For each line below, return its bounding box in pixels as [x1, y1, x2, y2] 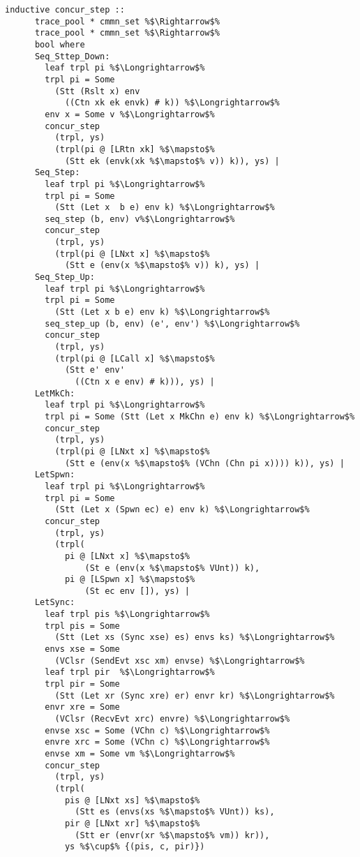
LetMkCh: [34, 388, 75, 398]
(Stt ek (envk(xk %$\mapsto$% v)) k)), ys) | [64, 156, 280, 166]
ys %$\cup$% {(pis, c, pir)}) [64, 842, 205, 852]
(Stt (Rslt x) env [54, 86, 140, 96]
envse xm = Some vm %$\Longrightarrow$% [45, 749, 235, 759]
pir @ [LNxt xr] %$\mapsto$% [64, 818, 200, 828]
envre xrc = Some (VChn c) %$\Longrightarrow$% [45, 737, 270, 747]
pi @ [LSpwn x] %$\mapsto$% [64, 574, 195, 585]
